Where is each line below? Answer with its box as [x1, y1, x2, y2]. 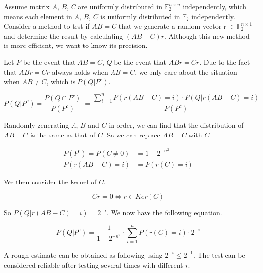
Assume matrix [4, 1, 50, 11]
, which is [46, 76, 75, 87]
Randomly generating [4, 120, 69, 130]
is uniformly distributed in [100, 11, 180, 21]
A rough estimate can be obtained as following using [4, 249, 163, 260]
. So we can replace [102, 129, 160, 139]
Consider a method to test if [4, 21, 90, 31]
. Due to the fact [199, 56, 250, 67]
